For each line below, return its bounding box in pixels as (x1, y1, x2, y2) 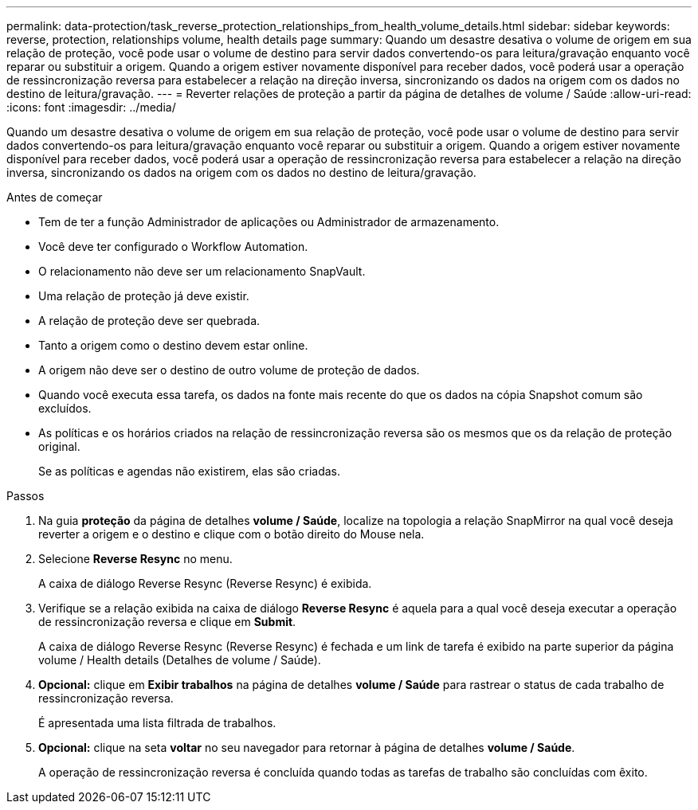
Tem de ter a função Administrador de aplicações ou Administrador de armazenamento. (38, 215, 500, 229)
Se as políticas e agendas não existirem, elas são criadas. (38, 464, 341, 478)
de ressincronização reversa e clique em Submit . (38, 615, 296, 628)
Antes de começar (6, 190, 103, 204)
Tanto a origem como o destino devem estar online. (38, 338, 308, 352)
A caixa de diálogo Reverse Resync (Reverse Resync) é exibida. (38, 577, 372, 590)
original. (38, 440, 80, 453)
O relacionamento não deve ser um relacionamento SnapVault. (38, 264, 366, 278)
